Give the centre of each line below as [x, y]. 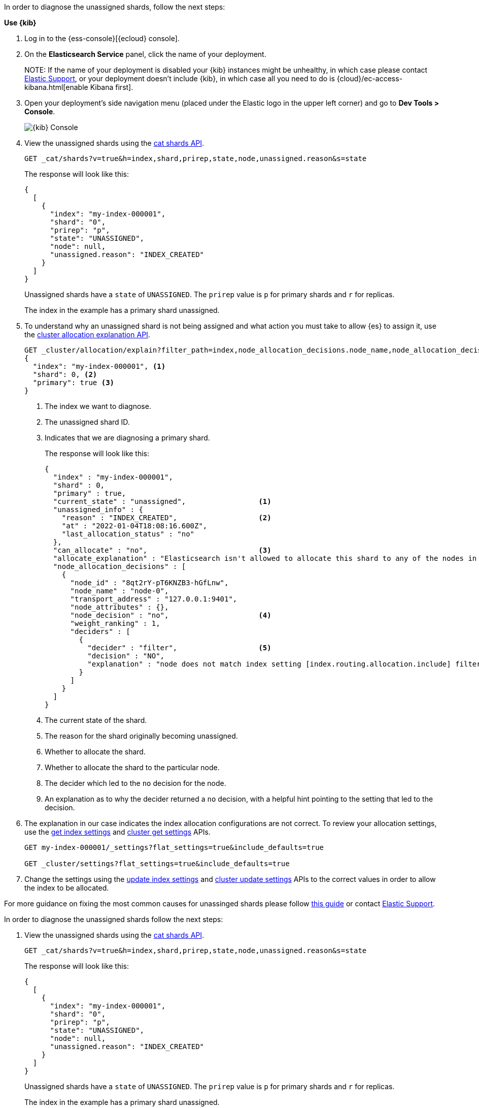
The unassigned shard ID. [87, 422]
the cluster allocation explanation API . [87, 335]
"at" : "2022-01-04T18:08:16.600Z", [134, 526]
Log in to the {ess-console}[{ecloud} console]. [102, 38]
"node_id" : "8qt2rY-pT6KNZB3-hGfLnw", [149, 583]
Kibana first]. [112, 87]
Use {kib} [20, 23]
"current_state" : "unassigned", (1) [162, 501]
